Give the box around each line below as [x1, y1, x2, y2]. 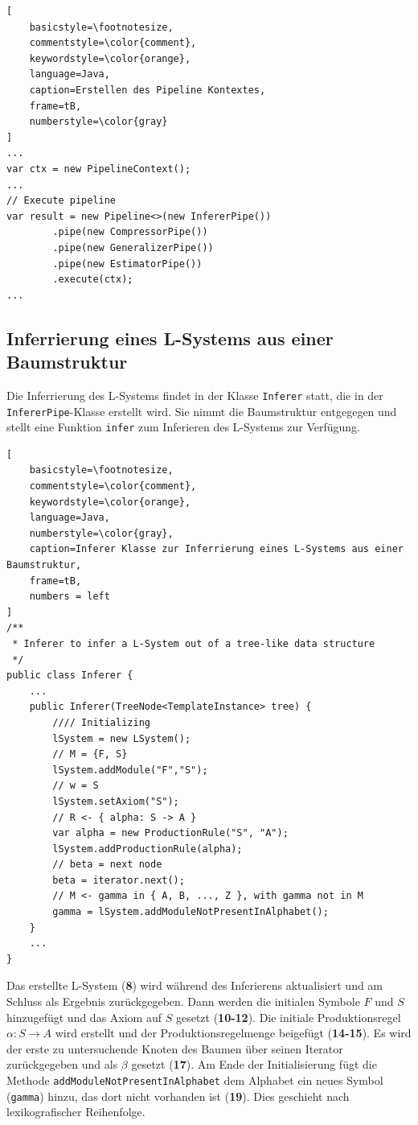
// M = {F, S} [52, 748, 128, 760]
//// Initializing [52, 716, 150, 728]
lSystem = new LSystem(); [52, 732, 191, 744]
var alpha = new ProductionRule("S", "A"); [52, 827, 289, 839]
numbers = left [29, 591, 110, 603]
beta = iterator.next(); [52, 874, 185, 886]
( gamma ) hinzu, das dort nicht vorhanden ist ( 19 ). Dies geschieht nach [6, 1087, 350, 1104]
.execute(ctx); [52, 274, 133, 286]
